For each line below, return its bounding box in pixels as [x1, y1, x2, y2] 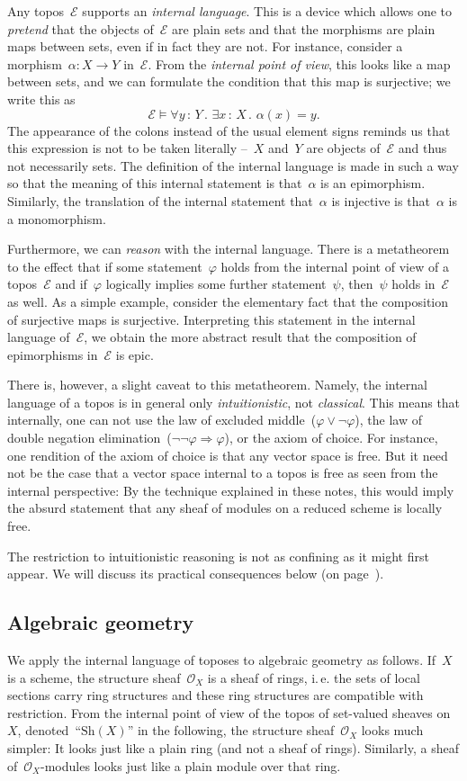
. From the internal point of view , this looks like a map [148, 54, 451, 73]
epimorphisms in [7, 345, 98, 364]
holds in [391, 274, 436, 293]
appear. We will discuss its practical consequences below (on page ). [7, 564, 384, 583]
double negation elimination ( [7, 428, 172, 447]
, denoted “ [17, 721, 81, 740]
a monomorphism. [7, 209, 106, 228]
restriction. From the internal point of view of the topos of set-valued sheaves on [7, 703, 451, 722]
